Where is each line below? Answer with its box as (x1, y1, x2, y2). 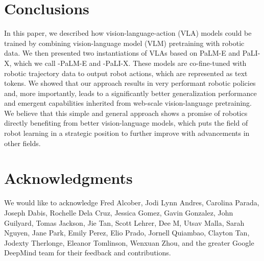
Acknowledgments (4, 168, 133, 188)
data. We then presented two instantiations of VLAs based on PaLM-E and (4, 48, 241, 58)
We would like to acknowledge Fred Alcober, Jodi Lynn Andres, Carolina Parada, (4, 197, 259, 208)
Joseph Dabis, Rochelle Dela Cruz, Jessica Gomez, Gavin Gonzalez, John (4, 207, 233, 218)
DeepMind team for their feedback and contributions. (4, 247, 171, 258)
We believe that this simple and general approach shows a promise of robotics (4, 107, 248, 118)
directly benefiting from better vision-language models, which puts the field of (4, 117, 248, 128)
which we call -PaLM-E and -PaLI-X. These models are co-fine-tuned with (14, 57, 247, 68)
